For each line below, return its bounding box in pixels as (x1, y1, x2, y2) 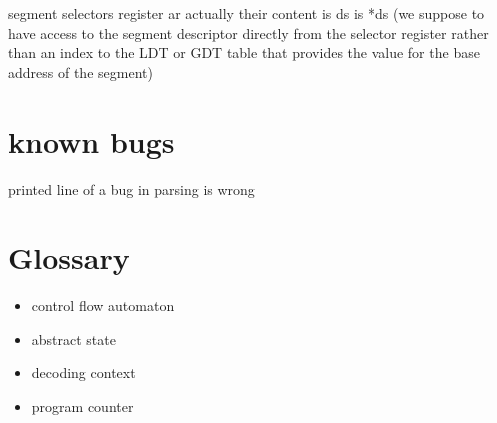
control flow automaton (31, 295, 175, 316)
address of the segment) (8, 61, 153, 82)
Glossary (8, 237, 130, 278)
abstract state (31, 328, 116, 349)
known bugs (8, 120, 175, 161)
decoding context (31, 362, 136, 383)
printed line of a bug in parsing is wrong (8, 178, 255, 199)
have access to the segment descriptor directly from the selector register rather (8, 22, 489, 43)
